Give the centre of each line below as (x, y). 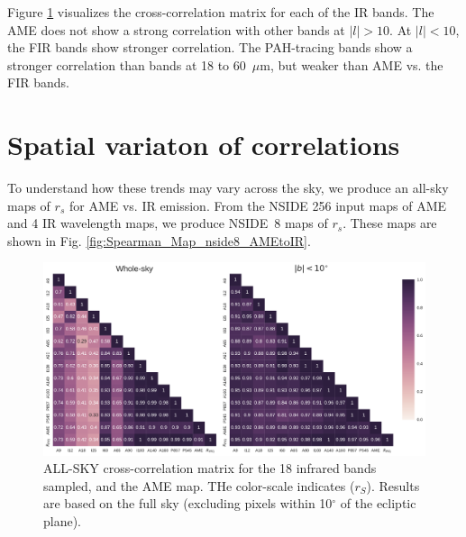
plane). (63, 520)
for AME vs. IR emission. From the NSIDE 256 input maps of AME (258, 205)
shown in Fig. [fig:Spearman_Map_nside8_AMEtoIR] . (159, 240)
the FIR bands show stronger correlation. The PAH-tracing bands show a (210, 47)
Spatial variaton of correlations (204, 145)
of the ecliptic (378, 503)
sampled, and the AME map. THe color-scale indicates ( (199, 485)
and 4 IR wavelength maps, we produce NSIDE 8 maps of (168, 223)
